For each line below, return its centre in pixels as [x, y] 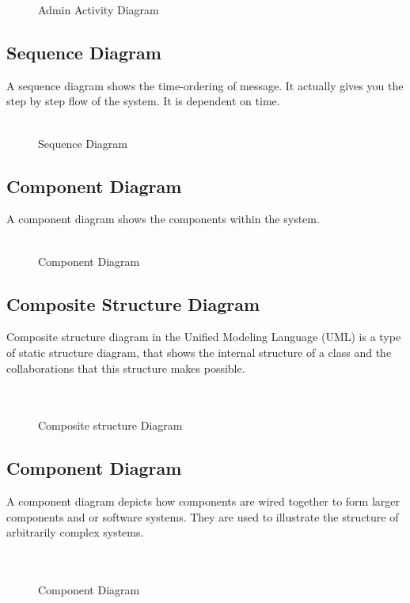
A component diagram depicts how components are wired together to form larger [203, 501]
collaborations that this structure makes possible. [126, 368]
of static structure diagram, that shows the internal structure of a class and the [199, 352]
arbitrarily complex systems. [75, 532]
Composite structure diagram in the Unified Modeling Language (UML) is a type [204, 337]
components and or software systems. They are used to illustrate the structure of [203, 516]
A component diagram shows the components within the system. [163, 219]
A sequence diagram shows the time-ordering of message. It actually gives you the [205, 85]
